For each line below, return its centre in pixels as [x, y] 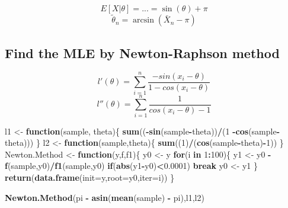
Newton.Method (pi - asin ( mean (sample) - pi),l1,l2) [105, 197]
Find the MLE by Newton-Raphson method [142, 52]
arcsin [143, 20]
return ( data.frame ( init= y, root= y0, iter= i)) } [90, 177]
